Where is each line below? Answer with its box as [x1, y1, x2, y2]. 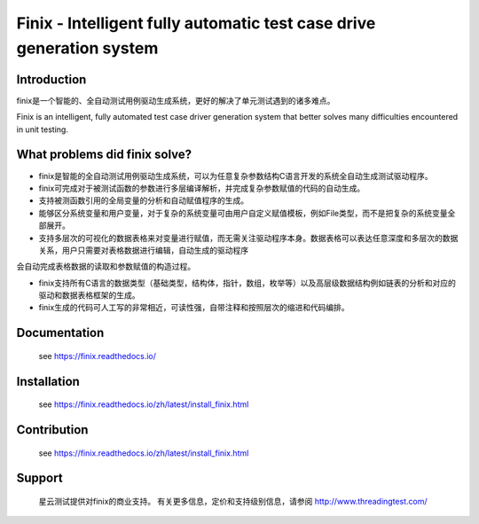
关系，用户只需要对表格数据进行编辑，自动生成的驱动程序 [38, 245, 248, 255]
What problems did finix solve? [16, 147, 192, 162]
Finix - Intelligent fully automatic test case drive [16, 13, 376, 33]
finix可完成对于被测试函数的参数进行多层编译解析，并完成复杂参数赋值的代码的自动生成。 [38, 183, 365, 193]
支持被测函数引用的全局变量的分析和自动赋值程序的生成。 [38, 195, 248, 206]
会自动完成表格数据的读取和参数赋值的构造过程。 [16, 262, 195, 272]
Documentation [16, 325, 105, 340]
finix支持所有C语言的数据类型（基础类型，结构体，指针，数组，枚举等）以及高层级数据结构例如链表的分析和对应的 [38, 278, 457, 288]
